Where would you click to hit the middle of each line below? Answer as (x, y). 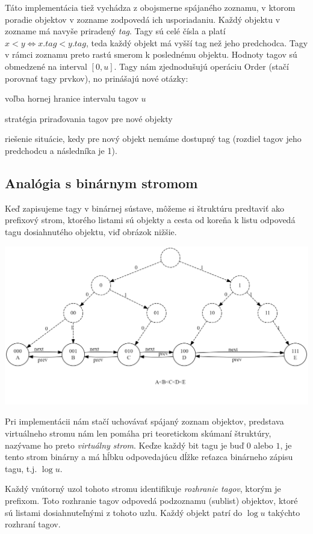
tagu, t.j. (21, 468)
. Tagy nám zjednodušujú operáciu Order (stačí (201, 66)
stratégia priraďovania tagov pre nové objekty (89, 118)
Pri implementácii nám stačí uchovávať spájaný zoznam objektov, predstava (144, 421)
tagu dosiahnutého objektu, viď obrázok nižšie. (91, 231)
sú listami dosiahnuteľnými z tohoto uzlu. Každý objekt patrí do (124, 512)
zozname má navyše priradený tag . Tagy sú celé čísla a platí (115, 31)
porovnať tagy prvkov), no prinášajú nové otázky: (97, 78)
